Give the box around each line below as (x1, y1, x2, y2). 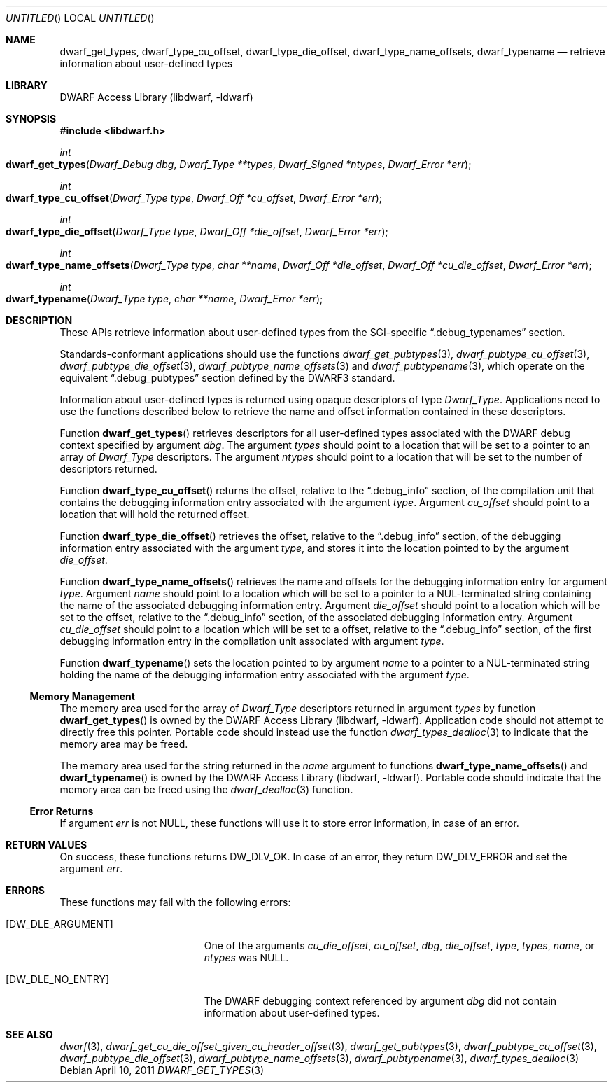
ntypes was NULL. (204, 951, 289, 963)
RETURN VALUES (6, 839, 87, 851)
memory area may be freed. (59, 738, 188, 750)
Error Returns (29, 805, 94, 817)
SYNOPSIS (6, 113, 57, 125)
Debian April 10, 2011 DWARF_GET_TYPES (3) (59, 1064, 265, 1076)
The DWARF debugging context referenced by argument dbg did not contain (204, 995, 557, 1007)
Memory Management (29, 690, 135, 702)
